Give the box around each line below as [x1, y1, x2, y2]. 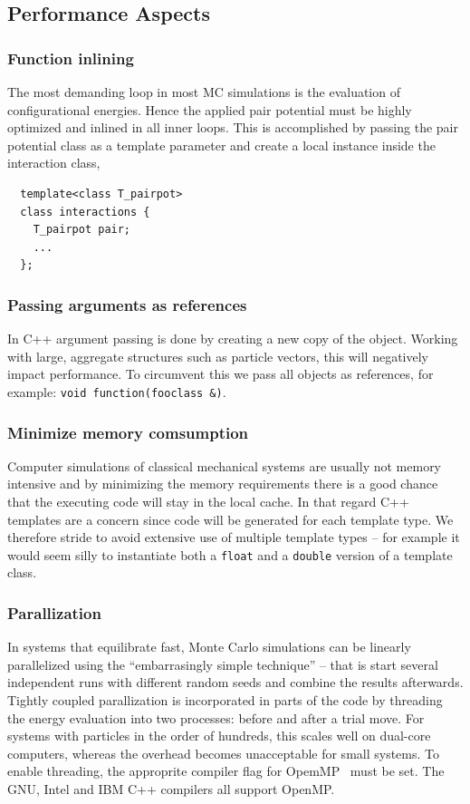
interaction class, [7, 153, 101, 172]
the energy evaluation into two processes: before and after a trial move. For [7, 708, 425, 727]
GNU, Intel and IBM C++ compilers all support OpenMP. [7, 780, 335, 798]
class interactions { [20, 205, 150, 218]
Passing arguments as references [7, 293, 247, 315]
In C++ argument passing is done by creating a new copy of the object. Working [7, 329, 458, 348]
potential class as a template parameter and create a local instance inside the [7, 135, 436, 154]
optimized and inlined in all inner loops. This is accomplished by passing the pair [7, 118, 458, 137]
